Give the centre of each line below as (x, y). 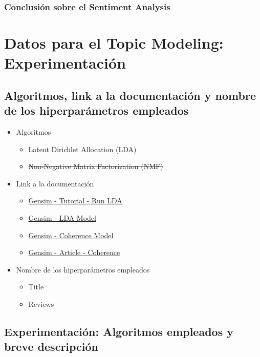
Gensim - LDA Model (62, 217)
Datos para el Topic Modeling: (114, 43)
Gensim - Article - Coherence (74, 252)
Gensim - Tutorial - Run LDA (75, 201)
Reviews (41, 303)
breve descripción (51, 346)
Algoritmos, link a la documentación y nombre (130, 95)
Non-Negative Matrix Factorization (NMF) (96, 166)
